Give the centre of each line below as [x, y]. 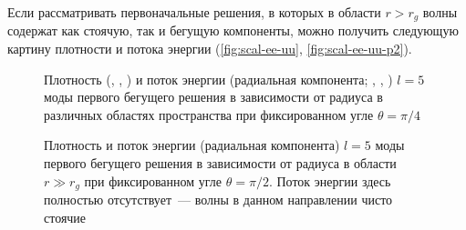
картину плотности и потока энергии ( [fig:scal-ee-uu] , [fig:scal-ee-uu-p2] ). [210, 49]
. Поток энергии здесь [330, 180]
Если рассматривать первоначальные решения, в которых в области [194, 12]
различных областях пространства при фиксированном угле [209, 114]
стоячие [65, 217]
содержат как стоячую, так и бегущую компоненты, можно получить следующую [233, 30]
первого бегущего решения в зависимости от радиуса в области [220, 163]
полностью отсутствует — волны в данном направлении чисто [218, 200]
